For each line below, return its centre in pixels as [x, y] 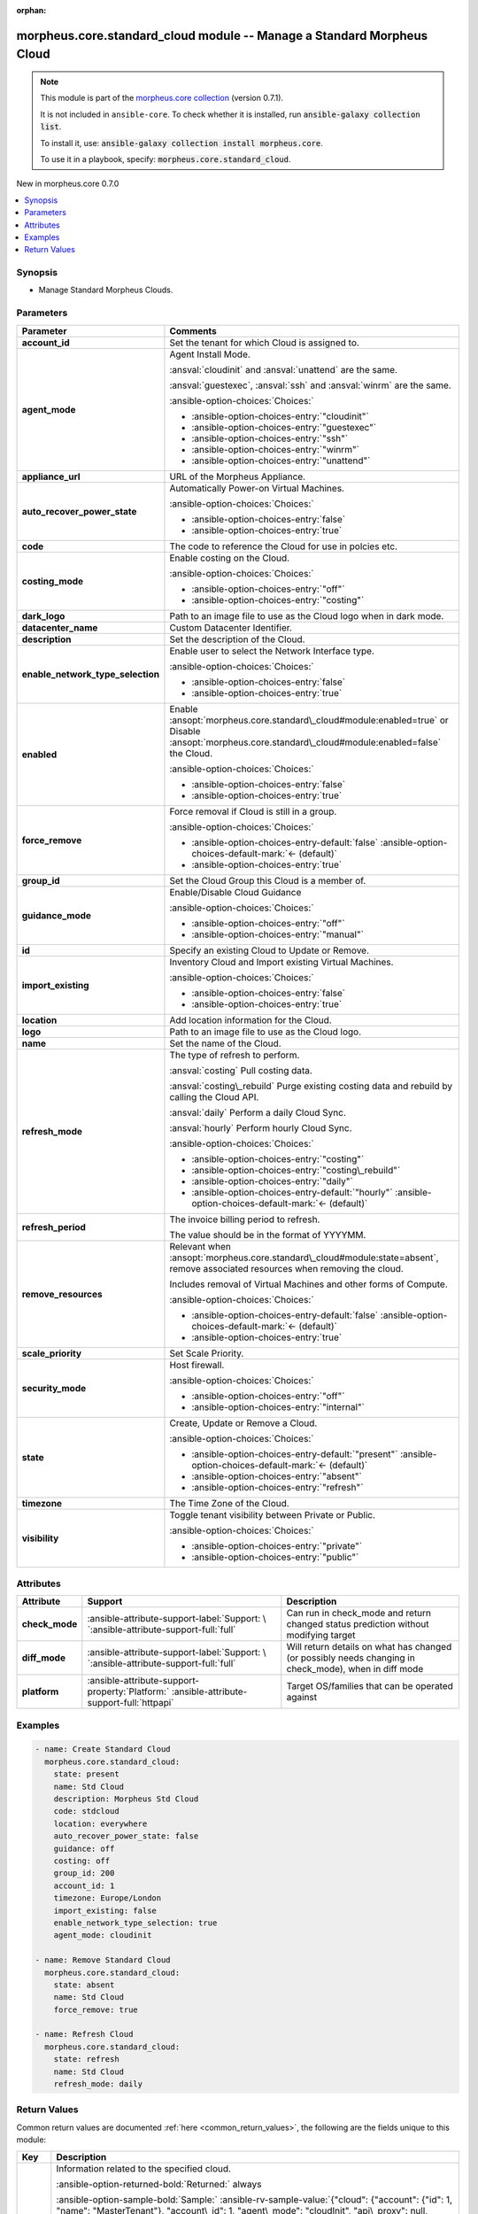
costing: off [82, 1861]
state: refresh [86, 2059]
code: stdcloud [86, 1811]
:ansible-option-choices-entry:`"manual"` [278, 934]
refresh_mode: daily [98, 2084]
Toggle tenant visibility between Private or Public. [273, 1514]
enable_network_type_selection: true [135, 1923]
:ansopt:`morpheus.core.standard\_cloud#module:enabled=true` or [309, 720]
